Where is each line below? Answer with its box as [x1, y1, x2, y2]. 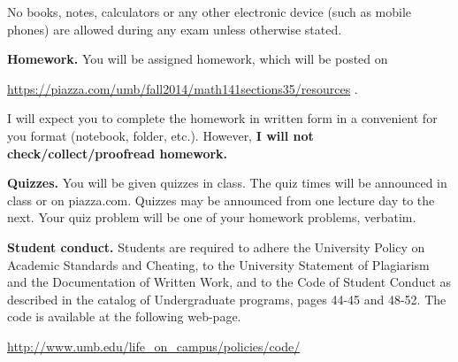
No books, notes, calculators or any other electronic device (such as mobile [7, 3, 412, 20]
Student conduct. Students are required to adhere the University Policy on [7, 237, 425, 256]
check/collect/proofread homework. [7, 143, 228, 162]
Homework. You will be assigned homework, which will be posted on [7, 50, 388, 68]
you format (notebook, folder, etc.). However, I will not [7, 126, 314, 144]
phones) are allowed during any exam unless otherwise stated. [7, 19, 342, 38]
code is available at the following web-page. [7, 307, 241, 326]
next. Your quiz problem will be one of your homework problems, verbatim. [7, 208, 416, 227]
